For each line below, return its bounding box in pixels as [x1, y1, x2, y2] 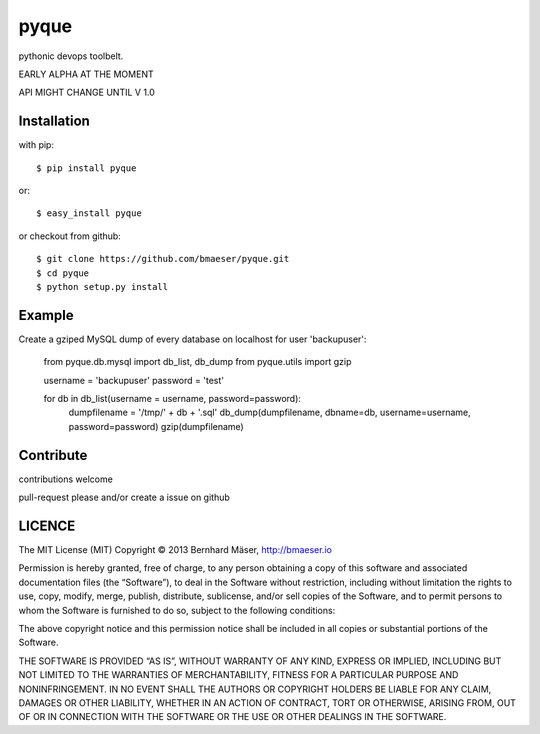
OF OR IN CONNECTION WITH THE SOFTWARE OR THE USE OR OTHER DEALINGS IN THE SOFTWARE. [18, 711, 447, 723]
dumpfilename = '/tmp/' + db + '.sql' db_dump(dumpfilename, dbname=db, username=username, [68, 406, 472, 419]
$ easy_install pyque [36, 208, 142, 219]
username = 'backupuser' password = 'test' [43, 374, 225, 386]
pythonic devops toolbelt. [18, 50, 124, 62]
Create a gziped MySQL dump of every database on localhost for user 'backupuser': [18, 333, 367, 345]
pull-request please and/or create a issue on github [18, 491, 230, 504]
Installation [18, 113, 90, 130]
